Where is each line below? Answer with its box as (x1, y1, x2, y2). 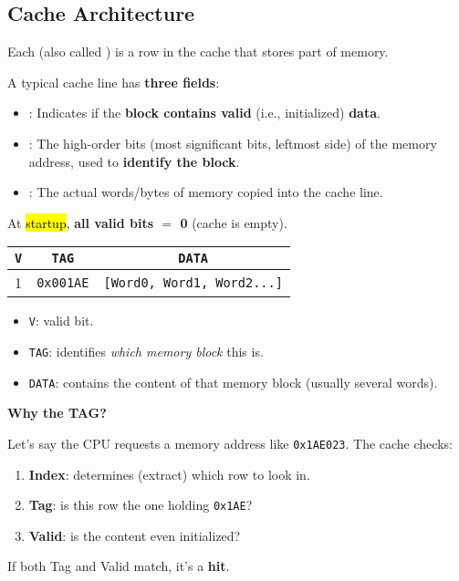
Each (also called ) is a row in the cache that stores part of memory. (7, 42, 389, 61)
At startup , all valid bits (7, 213, 154, 232)
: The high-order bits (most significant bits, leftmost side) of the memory (28, 133, 437, 152)
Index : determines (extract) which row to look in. (28, 464, 310, 483)
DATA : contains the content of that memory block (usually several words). (28, 372, 438, 391)
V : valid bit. (28, 311, 94, 330)
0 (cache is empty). (180, 213, 287, 232)
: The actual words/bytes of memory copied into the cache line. (28, 182, 383, 202)
